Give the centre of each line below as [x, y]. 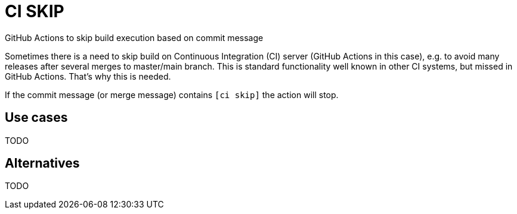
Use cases [36, 118]
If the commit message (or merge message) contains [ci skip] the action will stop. [172, 95]
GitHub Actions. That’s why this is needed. [88, 76]
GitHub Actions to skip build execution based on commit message [134, 37]
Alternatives [42, 163]
